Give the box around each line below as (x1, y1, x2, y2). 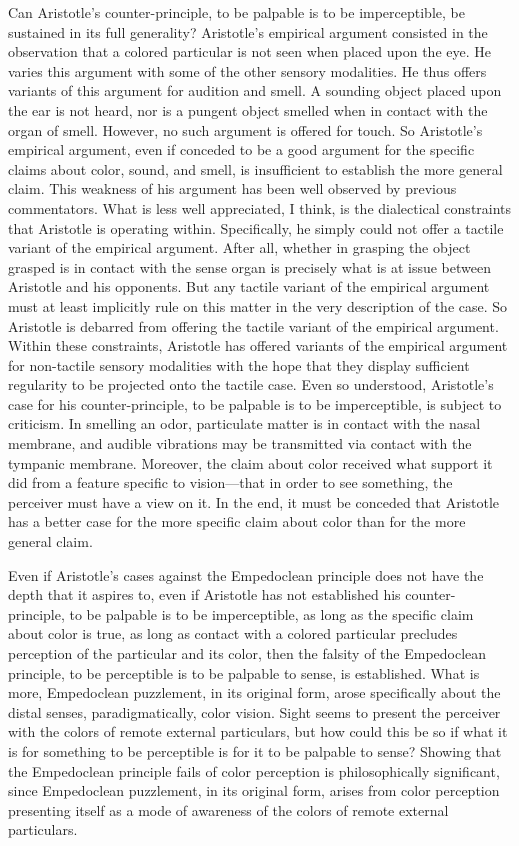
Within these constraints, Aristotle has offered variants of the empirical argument (8, 335, 508, 356)
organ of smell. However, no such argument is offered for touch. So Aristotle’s (8, 119, 483, 140)
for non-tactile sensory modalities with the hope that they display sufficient (8, 354, 470, 375)
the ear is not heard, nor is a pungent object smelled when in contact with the (8, 99, 488, 120)
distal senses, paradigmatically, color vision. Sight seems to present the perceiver (8, 701, 501, 722)
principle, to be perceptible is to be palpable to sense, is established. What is (8, 662, 480, 683)
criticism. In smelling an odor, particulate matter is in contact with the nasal (8, 413, 481, 434)
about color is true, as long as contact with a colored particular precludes (8, 623, 458, 644)
